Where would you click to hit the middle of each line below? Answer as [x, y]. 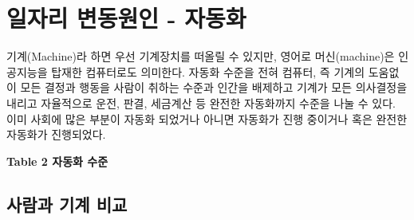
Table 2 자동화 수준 [57, 161]
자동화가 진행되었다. [56, 134]
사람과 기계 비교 [67, 204]
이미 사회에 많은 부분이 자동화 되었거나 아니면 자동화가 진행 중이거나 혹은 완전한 [207, 118]
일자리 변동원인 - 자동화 [126, 18]
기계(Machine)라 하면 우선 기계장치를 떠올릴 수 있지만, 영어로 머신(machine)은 [201, 56]
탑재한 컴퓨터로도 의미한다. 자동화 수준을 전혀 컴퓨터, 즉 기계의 [208, 71]
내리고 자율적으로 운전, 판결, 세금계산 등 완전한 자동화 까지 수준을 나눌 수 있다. [201, 102]
